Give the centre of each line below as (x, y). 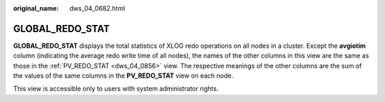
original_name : (36, 8)
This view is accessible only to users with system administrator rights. (116, 88)
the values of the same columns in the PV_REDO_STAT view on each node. (123, 76)
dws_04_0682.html (97, 8)
